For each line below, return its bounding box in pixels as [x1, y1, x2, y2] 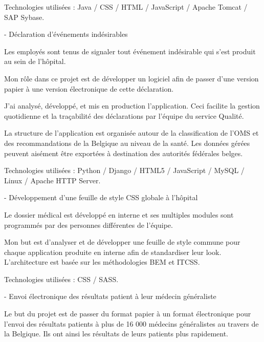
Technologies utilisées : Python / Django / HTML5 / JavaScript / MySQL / [4, 165, 245, 176]
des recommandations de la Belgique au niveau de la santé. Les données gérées [4, 137, 250, 148]
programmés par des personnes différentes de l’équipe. [4, 219, 173, 230]
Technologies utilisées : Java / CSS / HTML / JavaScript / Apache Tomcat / [4, 2, 248, 12]
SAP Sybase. [4, 11, 45, 22]
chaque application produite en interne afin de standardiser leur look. [4, 246, 222, 257]
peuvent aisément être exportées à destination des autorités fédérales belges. [4, 147, 243, 158]
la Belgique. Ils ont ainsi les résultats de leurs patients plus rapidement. [4, 328, 229, 339]
